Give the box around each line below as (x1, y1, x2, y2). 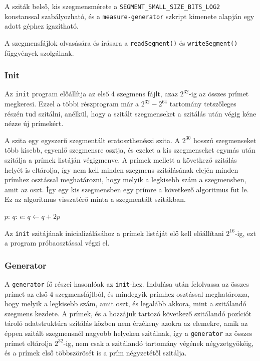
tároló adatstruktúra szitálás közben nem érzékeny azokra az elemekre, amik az (5, 318, 248, 328)
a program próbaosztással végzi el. (5, 237, 110, 248)
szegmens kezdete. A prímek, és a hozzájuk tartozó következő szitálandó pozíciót (5, 308, 252, 318)
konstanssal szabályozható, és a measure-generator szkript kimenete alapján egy (5, 11, 254, 21)
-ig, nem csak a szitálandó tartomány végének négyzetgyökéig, (63, 337, 253, 348)
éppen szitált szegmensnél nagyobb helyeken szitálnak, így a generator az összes (5, 328, 252, 338)
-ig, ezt (234, 227, 256, 238)
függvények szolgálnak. (5, 47, 74, 58)
